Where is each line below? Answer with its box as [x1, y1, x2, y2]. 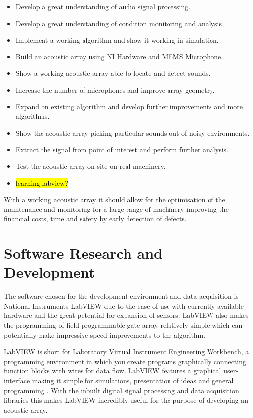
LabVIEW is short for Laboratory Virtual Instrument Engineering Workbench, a [4, 346, 249, 357]
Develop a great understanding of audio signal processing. [15, 1, 191, 11]
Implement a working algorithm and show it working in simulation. [15, 35, 219, 45]
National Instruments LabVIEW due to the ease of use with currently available [4, 300, 244, 311]
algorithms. [15, 111, 50, 121]
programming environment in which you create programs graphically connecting [4, 356, 246, 366]
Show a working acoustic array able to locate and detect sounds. [15, 68, 211, 78]
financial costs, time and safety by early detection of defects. [4, 213, 187, 224]
